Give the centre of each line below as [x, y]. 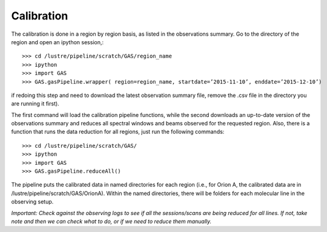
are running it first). [35, 104]
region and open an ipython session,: [58, 42]
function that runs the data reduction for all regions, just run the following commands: [118, 132]
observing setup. [32, 202]
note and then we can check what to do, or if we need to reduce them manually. [111, 221]
